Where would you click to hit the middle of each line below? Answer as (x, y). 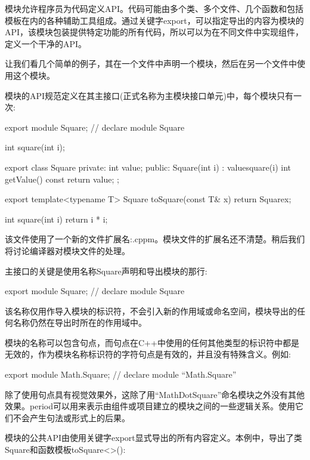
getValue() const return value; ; (62, 179)
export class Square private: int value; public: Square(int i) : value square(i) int (148, 167)
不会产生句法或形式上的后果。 (71, 417)
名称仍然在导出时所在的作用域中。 (80, 322)
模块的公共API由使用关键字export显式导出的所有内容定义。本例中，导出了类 (154, 438)
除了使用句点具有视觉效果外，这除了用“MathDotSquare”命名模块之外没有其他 (155, 394)
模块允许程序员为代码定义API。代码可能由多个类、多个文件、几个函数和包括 (154, 8)
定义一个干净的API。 (46, 43)
